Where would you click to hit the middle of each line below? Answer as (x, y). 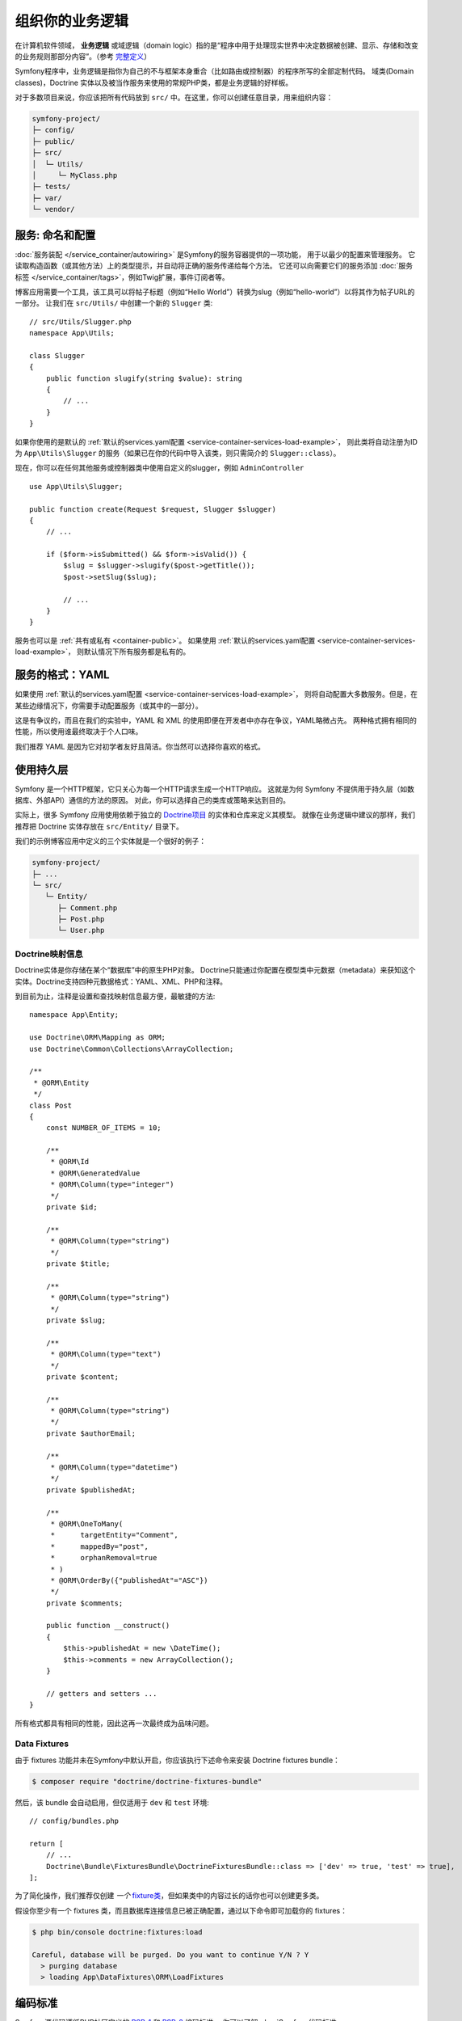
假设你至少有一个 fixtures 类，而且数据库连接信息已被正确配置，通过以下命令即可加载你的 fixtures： (181, 1910)
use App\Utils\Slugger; (76, 486)
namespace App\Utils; (72, 333)
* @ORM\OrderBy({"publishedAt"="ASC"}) (130, 1580)
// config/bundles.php (74, 1821)
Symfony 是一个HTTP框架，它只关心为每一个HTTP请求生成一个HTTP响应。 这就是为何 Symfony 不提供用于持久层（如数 (215, 789)
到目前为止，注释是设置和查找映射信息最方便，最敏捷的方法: (115, 996)
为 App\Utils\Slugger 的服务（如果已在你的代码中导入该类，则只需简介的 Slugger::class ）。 (178, 453)
